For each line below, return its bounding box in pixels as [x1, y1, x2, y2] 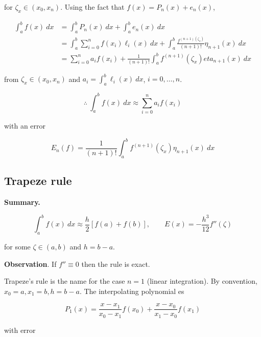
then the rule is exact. [81, 258, 150, 269]
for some [4, 241, 31, 251]
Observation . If [4, 258, 57, 269]
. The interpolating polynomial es [79, 285, 184, 296]
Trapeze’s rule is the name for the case [4, 276, 125, 286]
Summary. [4, 197, 40, 207]
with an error [4, 120, 46, 131]
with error [4, 324, 36, 335]
